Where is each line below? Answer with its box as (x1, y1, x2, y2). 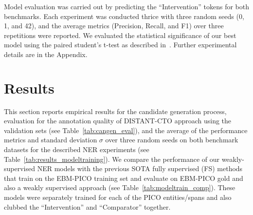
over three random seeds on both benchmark (105, 135, 238, 145)
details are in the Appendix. (4, 49, 88, 59)
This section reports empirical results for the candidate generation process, (4, 106, 227, 116)
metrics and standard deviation (4, 135, 97, 145)
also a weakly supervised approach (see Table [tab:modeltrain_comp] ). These (4, 182, 235, 193)
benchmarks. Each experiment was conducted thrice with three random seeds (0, (4, 11, 244, 21)
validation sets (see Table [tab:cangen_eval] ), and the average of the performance (4, 125, 248, 135)
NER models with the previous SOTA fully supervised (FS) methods (37, 163, 243, 174)
